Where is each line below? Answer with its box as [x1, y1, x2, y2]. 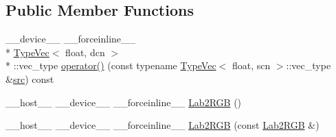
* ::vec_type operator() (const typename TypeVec [5, 58, 216, 73]
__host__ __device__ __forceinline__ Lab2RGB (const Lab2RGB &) [5, 118, 320, 132]
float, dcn [65, 45, 105, 59]
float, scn [232, 58, 271, 73]
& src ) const [5, 71, 54, 86]
